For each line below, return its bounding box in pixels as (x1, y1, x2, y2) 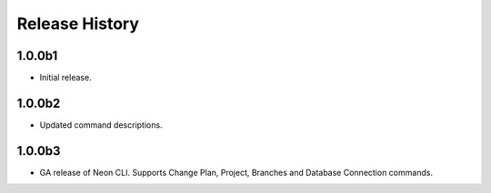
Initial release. (39, 72, 92, 83)
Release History (16, 14, 140, 34)
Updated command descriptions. (39, 119, 163, 130)
